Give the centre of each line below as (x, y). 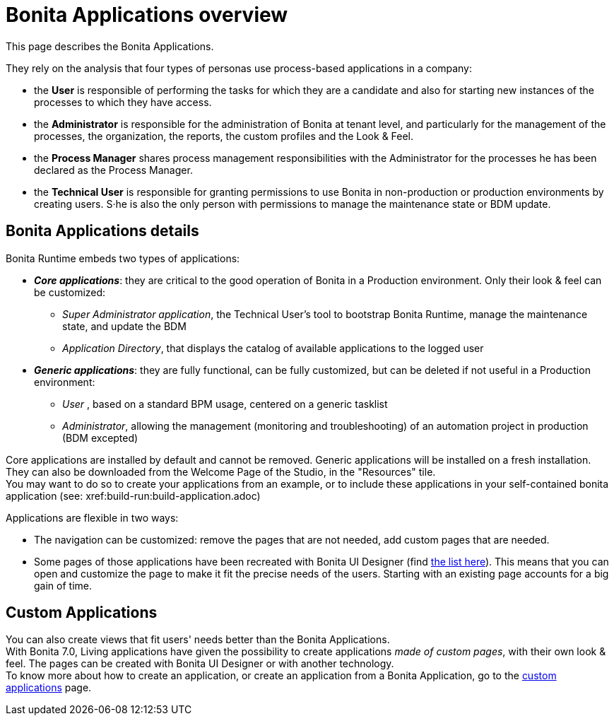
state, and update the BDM (124, 326)
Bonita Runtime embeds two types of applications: (123, 258)
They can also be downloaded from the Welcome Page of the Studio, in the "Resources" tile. (221, 471)
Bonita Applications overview (147, 15)
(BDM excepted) (100, 438)
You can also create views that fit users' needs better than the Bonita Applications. (198, 640)
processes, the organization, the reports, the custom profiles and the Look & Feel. (224, 136)
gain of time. (63, 585)
